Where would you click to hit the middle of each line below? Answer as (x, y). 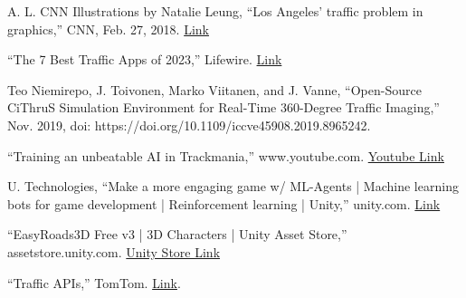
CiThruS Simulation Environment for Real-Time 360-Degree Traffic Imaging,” (223, 107)
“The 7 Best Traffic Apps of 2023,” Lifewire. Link (145, 59)
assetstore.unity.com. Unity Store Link (114, 251)
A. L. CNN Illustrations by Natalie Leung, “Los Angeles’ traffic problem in (215, 11)
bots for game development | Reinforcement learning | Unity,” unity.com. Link (224, 203)
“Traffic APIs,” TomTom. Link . (94, 282)
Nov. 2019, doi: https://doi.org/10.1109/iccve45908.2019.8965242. (189, 125)
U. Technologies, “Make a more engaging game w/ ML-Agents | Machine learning (233, 186)
